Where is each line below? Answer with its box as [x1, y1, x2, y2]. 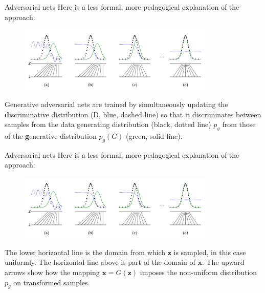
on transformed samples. [13, 277, 90, 287]
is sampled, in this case [173, 246, 246, 257]
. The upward [202, 257, 245, 267]
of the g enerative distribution [5, 131, 97, 141]
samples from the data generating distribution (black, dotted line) [5, 119, 211, 130]
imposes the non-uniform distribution [140, 267, 257, 278]
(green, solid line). [126, 131, 183, 141]
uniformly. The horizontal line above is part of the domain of [5, 257, 195, 267]
